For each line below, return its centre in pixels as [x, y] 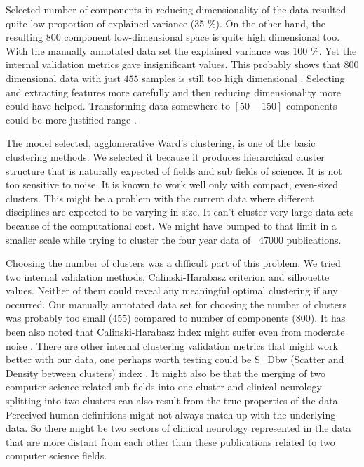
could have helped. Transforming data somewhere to [118, 106]
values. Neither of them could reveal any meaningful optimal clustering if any [172, 290]
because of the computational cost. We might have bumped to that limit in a [171, 225]
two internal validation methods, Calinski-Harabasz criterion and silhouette [168, 276]
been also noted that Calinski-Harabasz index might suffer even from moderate [175, 332]
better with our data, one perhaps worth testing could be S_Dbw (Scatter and [175, 359]
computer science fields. [56, 455]
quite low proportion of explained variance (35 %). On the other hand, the [166, 23]
